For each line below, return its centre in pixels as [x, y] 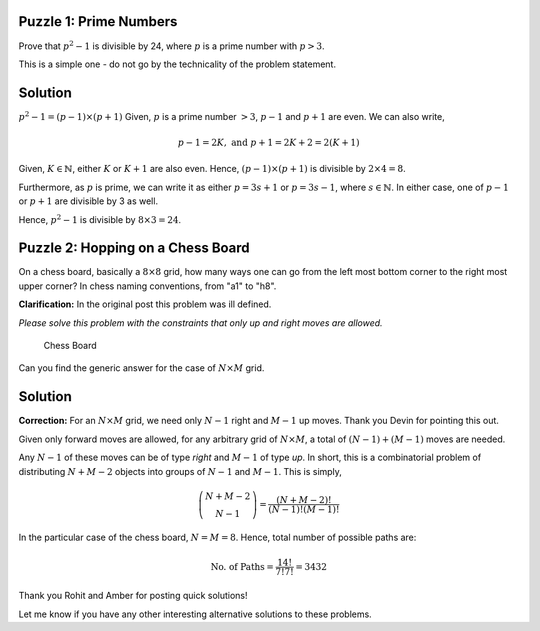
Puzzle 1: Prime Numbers [98, 21]
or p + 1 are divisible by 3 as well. [88, 201]
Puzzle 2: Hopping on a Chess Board [134, 248]
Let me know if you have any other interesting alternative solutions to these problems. [195, 614]
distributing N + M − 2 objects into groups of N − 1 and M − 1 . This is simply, [180, 471]
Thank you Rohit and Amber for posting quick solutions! [133, 596]
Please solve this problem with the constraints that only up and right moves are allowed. [201, 322]
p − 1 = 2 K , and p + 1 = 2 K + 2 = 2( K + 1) [268, 142]
